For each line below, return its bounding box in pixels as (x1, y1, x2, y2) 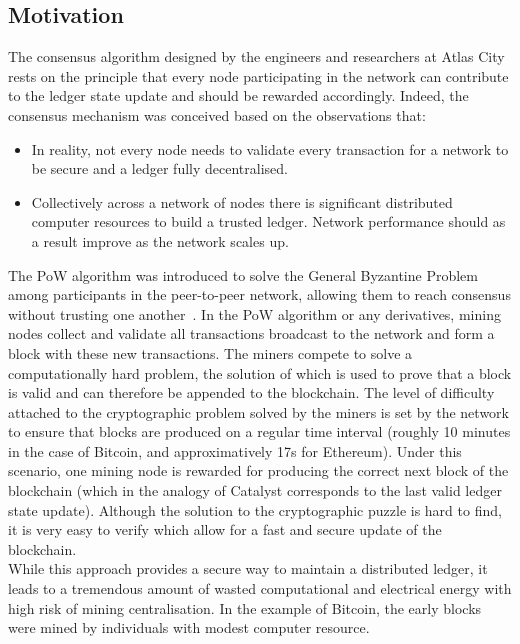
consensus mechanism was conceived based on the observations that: (8, 104, 426, 125)
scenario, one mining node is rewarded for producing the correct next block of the (8, 460, 509, 481)
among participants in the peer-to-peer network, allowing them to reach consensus (8, 284, 511, 305)
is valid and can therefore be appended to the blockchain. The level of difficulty (8, 382, 495, 403)
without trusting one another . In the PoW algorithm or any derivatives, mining (8, 303, 501, 324)
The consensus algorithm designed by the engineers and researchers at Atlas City (8, 46, 505, 67)
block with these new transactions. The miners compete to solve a (8, 342, 413, 363)
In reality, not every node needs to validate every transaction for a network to (31, 138, 509, 159)
